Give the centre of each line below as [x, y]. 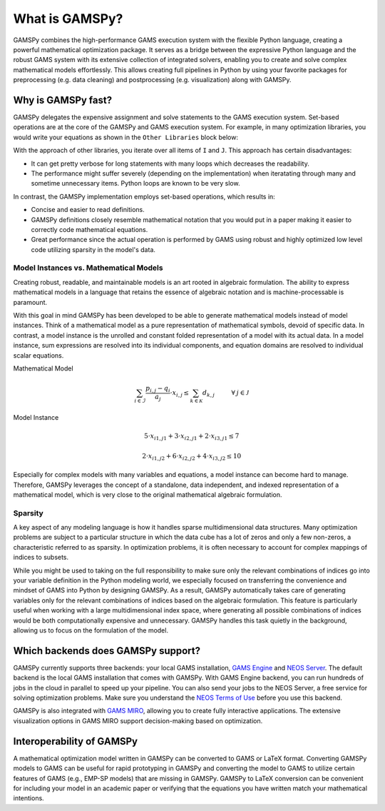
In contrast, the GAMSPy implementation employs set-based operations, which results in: [144, 196]
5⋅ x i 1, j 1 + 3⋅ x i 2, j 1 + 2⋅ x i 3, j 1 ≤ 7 [191, 437]
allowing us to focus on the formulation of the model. [91, 630]
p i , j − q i [158, 389]
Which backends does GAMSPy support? [107, 651]
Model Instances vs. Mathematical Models [88, 268]
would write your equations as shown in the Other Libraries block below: [126, 137]
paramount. [30, 302]
